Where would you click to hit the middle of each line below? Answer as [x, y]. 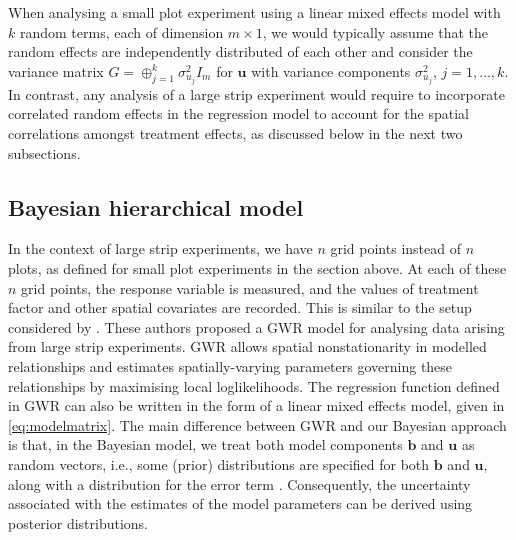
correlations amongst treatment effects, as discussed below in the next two [235, 133]
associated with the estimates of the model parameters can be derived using [240, 503]
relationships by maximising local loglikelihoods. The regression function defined [254, 385]
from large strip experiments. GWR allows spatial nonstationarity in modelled [247, 346]
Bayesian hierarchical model [156, 206]
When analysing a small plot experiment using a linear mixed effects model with [254, 12]
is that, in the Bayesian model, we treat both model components [205, 444]
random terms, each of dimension [121, 31]
